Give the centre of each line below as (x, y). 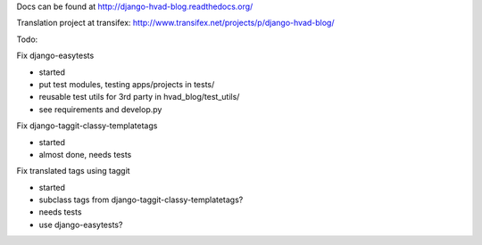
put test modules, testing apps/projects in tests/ (127, 84)
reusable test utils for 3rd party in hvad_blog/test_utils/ (139, 97)
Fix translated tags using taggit (73, 171)
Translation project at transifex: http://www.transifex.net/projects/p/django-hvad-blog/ (175, 23)
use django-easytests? (81, 225)
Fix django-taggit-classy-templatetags (87, 126)
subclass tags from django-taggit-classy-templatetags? (141, 200)
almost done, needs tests (85, 154)
